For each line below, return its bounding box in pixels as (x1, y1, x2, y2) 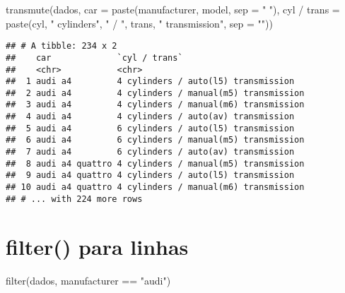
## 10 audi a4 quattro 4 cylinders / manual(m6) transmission (6, 182, 305, 193)
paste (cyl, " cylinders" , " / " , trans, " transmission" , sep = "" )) (6, 16, 273, 30)
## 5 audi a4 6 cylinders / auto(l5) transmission (6, 123, 295, 133)
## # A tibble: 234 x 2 (6, 41, 117, 52)
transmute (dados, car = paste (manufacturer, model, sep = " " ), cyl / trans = (6, 2, 340, 16)
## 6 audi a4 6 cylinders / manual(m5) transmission (6, 135, 305, 145)
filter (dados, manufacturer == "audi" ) (6, 273, 171, 287)
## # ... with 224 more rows (6, 193, 143, 204)
